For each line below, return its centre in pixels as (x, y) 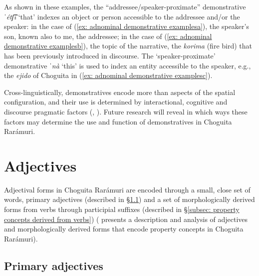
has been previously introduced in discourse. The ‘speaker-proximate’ (110, 55)
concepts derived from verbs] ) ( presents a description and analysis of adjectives (126, 219)
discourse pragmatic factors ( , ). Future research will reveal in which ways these (126, 111)
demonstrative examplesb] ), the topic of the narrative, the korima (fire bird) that (128, 46)
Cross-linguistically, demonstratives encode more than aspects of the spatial (120, 92)
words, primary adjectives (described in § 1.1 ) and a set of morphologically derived (129, 199)
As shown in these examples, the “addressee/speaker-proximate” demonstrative (125, 6)
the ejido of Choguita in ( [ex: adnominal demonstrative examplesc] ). (108, 75)
